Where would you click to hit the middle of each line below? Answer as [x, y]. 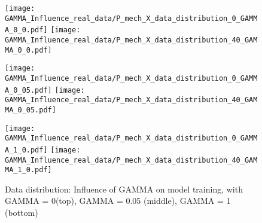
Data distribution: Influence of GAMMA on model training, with [124, 189]
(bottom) [22, 213]
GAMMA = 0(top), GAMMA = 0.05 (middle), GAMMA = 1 [118, 201]
